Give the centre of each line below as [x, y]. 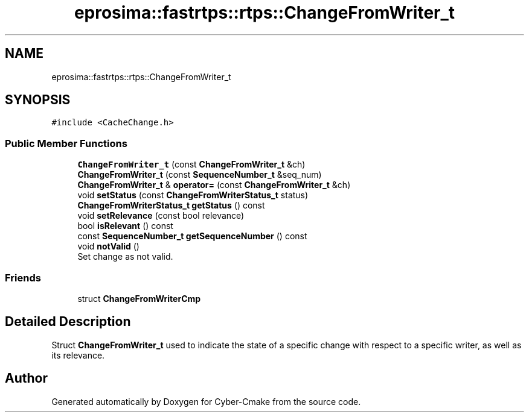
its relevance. [78, 355]
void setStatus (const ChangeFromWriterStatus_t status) [193, 195]
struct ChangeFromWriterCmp [139, 298]
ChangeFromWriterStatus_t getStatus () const [171, 205]
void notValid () [108, 246]
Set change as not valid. [125, 257]
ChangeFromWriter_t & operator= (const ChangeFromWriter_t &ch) [214, 185]
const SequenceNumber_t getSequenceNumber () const [192, 236]
